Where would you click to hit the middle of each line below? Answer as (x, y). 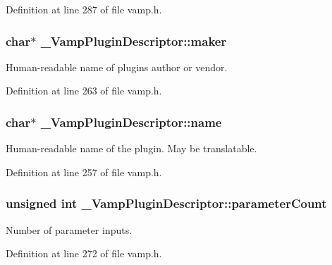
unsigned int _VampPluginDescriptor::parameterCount (166, 203)
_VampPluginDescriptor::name (131, 122)
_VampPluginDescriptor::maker (134, 41)
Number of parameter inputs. (69, 229)
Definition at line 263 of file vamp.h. (84, 91)
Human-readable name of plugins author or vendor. (117, 67)
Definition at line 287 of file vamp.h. (84, 9)
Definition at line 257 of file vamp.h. (84, 172)
